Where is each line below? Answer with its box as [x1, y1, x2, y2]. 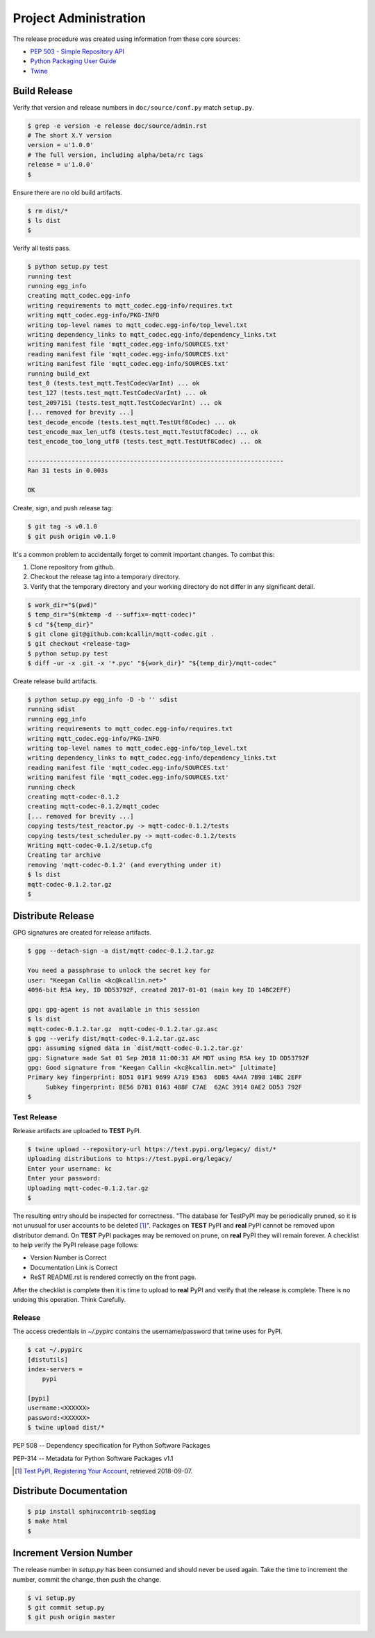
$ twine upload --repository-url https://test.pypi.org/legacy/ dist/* [27, 1145, 277, 1153]
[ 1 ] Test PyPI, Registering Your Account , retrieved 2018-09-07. [15, 1467, 193, 1476]
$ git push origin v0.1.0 [27, 532, 116, 540]
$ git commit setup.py [27, 1604, 105, 1612]
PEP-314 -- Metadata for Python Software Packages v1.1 [12, 1454, 174, 1462]
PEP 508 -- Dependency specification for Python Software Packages [12, 1441, 210, 1450]
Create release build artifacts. [12, 677, 98, 685]
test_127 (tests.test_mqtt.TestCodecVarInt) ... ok [27, 389, 208, 397]
